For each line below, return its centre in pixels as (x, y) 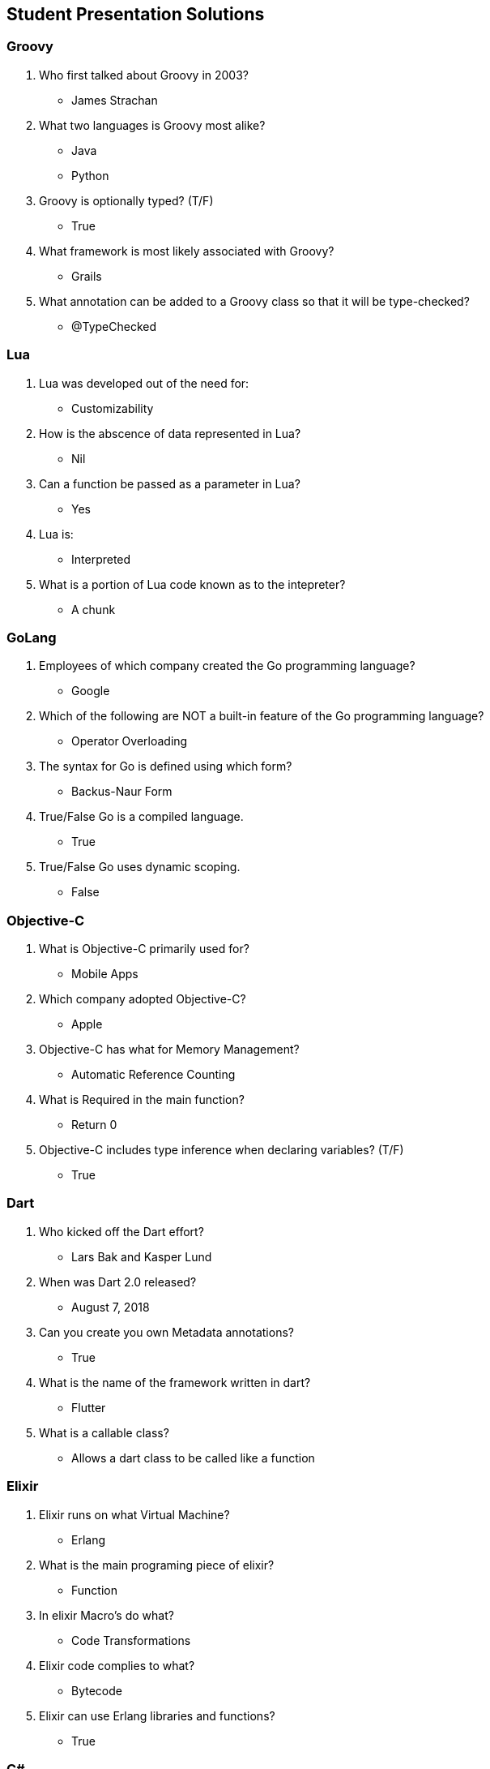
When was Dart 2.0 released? (118, 1282)
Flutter (89, 1407)
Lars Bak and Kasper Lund (142, 1256)
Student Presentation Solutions (136, 14)
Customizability (113, 408)
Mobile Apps (105, 974)
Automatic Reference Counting (153, 1075)
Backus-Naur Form (122, 792)
